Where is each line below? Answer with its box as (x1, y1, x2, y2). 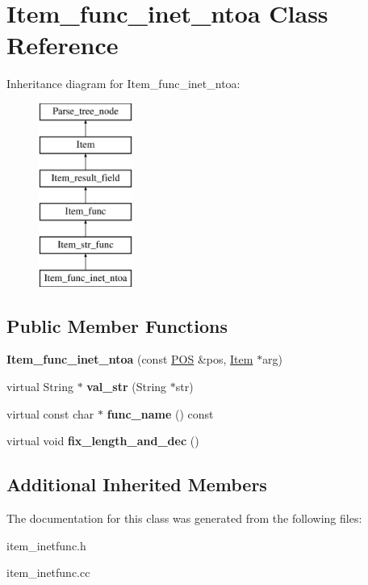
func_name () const (107, 405, 214, 422)
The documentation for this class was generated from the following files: (6, 510, 362, 527)
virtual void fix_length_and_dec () (6, 432, 199, 449)
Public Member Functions (6, 313, 228, 338)
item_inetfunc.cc (6, 564, 90, 581)
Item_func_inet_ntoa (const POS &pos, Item (6, 351, 253, 368)
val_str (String (86, 378, 167, 395)
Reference (6, 28, 119, 61)
